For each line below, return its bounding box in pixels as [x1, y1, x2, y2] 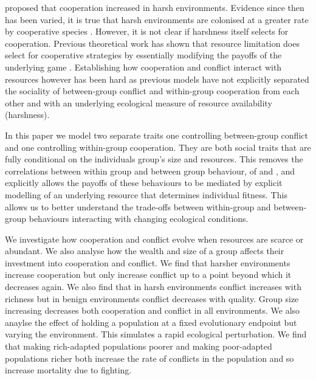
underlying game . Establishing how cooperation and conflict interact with [5, 60, 282, 73]
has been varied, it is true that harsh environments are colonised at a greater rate [5, 13, 309, 26]
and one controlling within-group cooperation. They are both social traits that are [5, 140, 311, 153]
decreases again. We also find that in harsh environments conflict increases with [5, 280, 301, 293]
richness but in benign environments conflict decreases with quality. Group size [5, 292, 299, 305]
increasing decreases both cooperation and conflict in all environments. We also [5, 304, 300, 317]
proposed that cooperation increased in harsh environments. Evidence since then [5, 1, 304, 13]
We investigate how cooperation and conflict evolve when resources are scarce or [5, 232, 304, 245]
